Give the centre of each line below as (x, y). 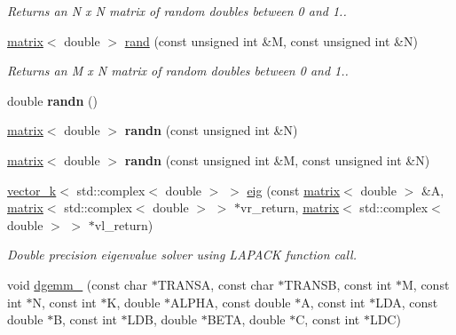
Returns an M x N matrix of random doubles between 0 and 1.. (178, 71)
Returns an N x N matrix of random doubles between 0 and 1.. (177, 11)
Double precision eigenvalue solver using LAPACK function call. (182, 255)
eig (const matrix (294, 190)
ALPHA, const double (231, 302)
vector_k (32, 190)
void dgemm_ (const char (77, 284)
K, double (134, 302)
